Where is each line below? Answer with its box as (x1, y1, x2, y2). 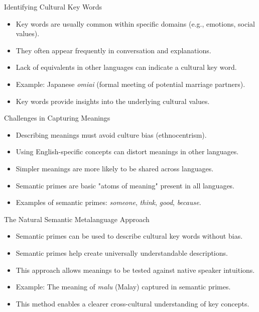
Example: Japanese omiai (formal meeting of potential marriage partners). (16, 78, 245, 89)
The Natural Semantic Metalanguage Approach (4, 214, 150, 224)
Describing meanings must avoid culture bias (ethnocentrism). (16, 129, 207, 140)
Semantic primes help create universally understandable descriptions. (16, 247, 228, 258)
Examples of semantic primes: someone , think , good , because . (16, 197, 201, 207)
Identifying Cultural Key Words (4, 2, 102, 12)
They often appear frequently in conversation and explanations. (16, 45, 211, 55)
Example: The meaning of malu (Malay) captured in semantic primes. (16, 281, 231, 292)
